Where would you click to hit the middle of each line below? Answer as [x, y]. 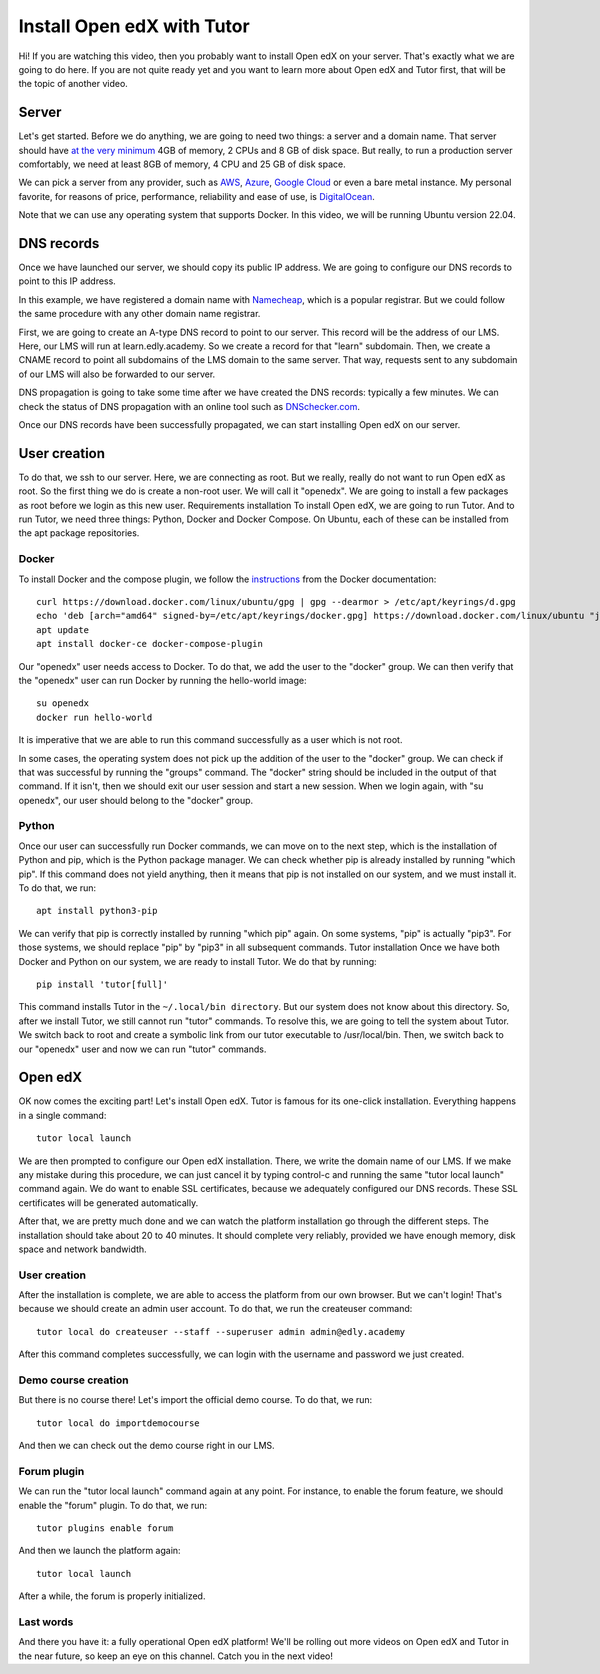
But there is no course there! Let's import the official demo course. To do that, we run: [195, 1400]
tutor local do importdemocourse [118, 1423]
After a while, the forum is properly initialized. [112, 1596]
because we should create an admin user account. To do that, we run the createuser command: [215, 1309]
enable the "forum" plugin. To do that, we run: [113, 1505]
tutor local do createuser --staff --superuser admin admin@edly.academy [221, 1331]
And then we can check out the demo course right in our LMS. [146, 1446]
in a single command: [62, 1115]
